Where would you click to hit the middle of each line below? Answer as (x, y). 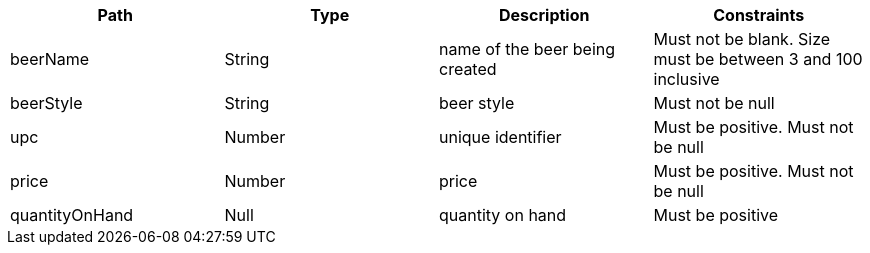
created (468, 69)
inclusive (686, 79)
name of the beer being (527, 49)
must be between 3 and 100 (758, 59)
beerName (50, 59)
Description (544, 15)
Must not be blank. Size (742, 39)
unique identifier (500, 137)
